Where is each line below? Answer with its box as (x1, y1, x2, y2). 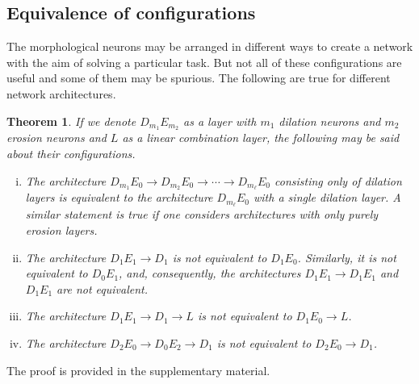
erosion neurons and (6, 129, 107, 146)
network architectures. (6, 85, 116, 102)
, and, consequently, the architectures (119, 265, 301, 282)
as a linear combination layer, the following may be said (122, 129, 400, 146)
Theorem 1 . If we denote (6, 112, 136, 129)
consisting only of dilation (274, 172, 402, 189)
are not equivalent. (57, 280, 149, 297)
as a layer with (182, 112, 257, 129)
